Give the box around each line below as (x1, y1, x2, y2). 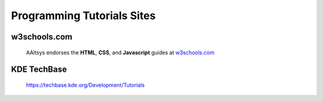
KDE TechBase (11, 65, 67, 75)
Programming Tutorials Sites (11, 9, 156, 22)
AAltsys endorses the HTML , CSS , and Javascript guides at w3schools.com (26, 48, 215, 56)
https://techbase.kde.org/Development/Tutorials (26, 81, 145, 88)
